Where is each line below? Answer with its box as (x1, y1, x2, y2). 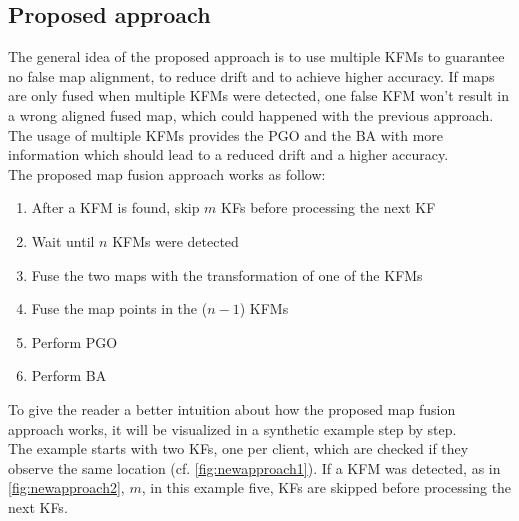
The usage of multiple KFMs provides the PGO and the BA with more (8, 124, 444, 145)
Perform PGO (31, 331, 118, 352)
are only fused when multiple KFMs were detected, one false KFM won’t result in (8, 85, 509, 106)
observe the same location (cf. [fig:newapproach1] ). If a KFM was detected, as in (8, 457, 501, 478)
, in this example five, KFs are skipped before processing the (141, 477, 512, 498)
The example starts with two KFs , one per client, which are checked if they (8, 438, 469, 459)
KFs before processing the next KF (221, 197, 436, 218)
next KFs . (8, 496, 68, 517)
